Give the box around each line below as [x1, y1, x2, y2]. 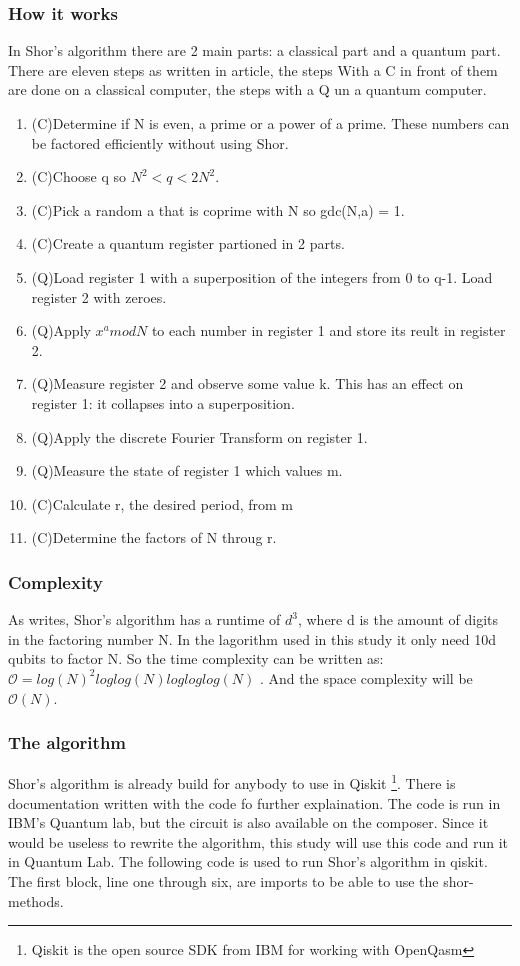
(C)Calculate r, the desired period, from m [31, 493, 293, 514]
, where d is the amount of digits [297, 609, 499, 630]
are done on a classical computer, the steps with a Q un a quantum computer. [8, 79, 487, 100]
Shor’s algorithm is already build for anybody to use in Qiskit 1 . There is [8, 770, 456, 793]
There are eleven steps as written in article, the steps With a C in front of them [8, 59, 498, 80]
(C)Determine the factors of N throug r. [31, 527, 277, 548]
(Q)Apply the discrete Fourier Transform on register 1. [31, 426, 368, 447]
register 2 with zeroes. [31, 286, 167, 307]
